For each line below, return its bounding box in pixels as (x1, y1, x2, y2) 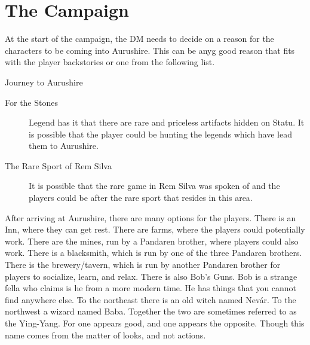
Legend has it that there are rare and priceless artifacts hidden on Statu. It (29, 116, 305, 129)
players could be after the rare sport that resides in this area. (29, 191, 253, 204)
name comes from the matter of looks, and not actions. (5, 328, 206, 341)
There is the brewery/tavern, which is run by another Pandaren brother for (5, 258, 281, 271)
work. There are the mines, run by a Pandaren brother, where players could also (5, 234, 299, 247)
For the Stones (5, 96, 58, 108)
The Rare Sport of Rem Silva (5, 159, 112, 172)
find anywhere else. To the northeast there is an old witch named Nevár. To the (5, 293, 296, 306)
